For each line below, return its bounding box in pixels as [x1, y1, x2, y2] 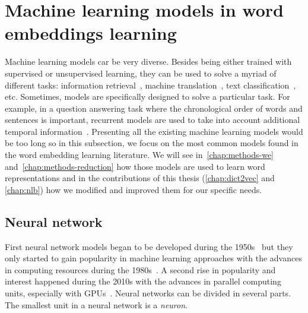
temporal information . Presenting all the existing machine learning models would [5, 125, 303, 137]
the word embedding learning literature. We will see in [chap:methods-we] [5, 148, 274, 161]
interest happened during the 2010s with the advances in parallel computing [5, 275, 281, 287]
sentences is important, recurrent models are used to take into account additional [5, 113, 300, 126]
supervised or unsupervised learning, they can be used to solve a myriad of [5, 67, 277, 79]
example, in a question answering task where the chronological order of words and [5, 102, 303, 114]
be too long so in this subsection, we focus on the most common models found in [5, 137, 299, 149]
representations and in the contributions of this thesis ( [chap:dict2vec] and [5, 172, 275, 184]
